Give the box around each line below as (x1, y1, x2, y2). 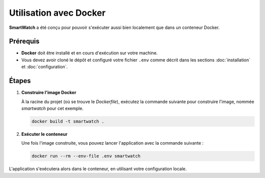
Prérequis (9, 37, 40, 46)
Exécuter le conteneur (21, 131, 68, 137)
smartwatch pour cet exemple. (21, 105, 83, 111)
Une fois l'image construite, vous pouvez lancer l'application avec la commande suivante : (21, 140, 204, 146)
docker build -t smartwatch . (31, 118, 105, 124)
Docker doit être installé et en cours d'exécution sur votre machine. (21, 50, 158, 56)
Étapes (9, 76, 31, 85)
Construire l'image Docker (21, 90, 77, 96)
